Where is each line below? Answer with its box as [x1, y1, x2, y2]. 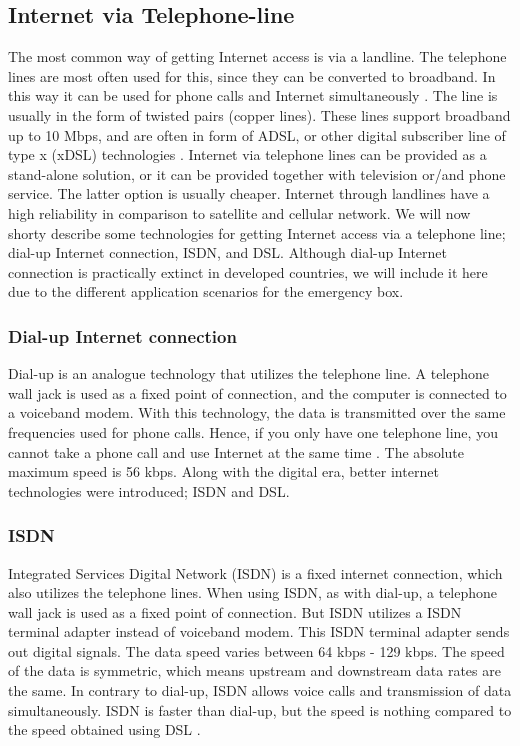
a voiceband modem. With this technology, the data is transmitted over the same [8, 402, 506, 423]
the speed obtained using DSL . [8, 719, 201, 740]
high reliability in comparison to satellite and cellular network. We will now [8, 202, 471, 223]
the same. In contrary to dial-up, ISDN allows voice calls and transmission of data [8, 680, 512, 701]
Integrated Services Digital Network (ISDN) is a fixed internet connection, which [8, 562, 503, 583]
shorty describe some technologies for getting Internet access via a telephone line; [8, 222, 506, 243]
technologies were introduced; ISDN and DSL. [8, 480, 290, 501]
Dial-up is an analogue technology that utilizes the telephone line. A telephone [8, 363, 490, 384]
